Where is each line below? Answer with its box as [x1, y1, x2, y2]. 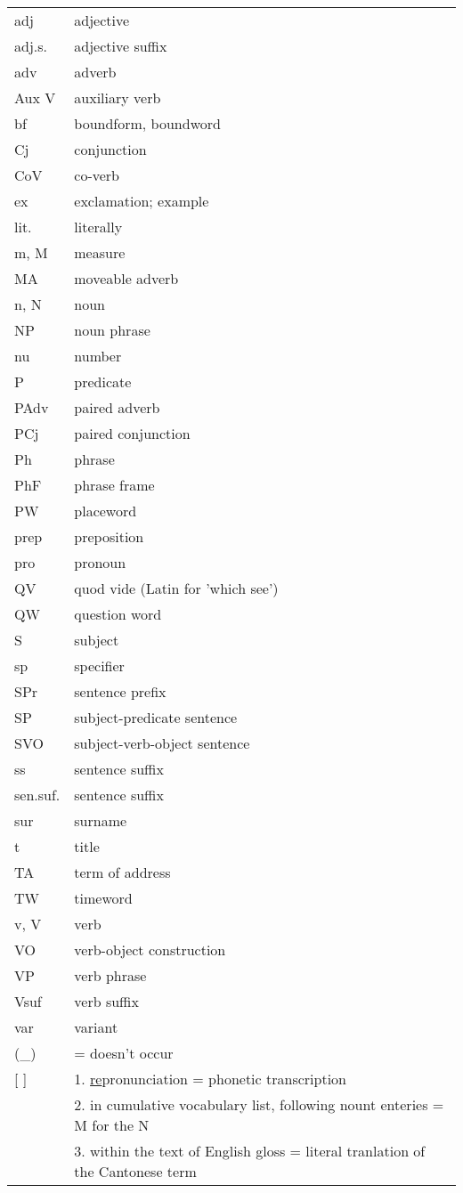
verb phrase [74, 965, 147, 986]
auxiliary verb [74, 87, 161, 108]
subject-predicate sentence [74, 707, 238, 727]
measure [74, 242, 126, 263]
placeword [74, 500, 137, 521]
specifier [74, 655, 125, 676]
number [74, 345, 122, 366]
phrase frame [74, 475, 155, 495]
